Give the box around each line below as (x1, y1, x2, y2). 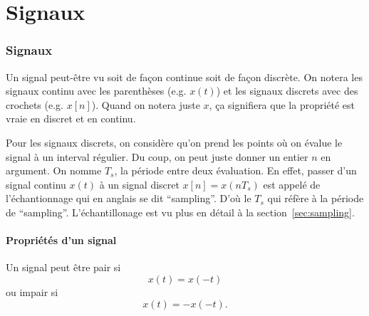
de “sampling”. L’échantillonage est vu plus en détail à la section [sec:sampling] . (6, 204, 355, 219)
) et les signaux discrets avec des (216, 83, 358, 98)
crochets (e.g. (6, 97, 63, 112)
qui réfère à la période (267, 191, 364, 206)
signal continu (6, 177, 66, 191)
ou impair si (6, 284, 58, 299)
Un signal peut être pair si (6, 260, 121, 275)
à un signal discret (99, 177, 180, 191)
